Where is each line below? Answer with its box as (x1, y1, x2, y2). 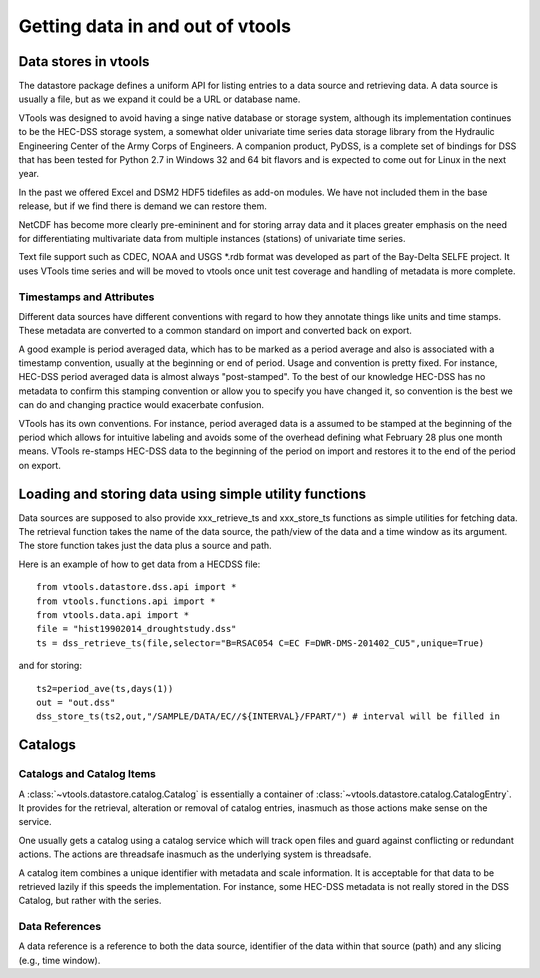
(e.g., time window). (18, 954, 101, 966)
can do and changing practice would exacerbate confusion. (18, 399, 265, 411)
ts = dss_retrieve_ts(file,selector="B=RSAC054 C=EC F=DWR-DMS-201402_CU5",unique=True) (36, 637, 485, 649)
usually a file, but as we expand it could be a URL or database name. (18, 93, 301, 105)
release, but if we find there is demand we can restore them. (18, 200, 267, 212)
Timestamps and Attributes (18, 290, 155, 304)
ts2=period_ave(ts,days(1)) (36, 683, 174, 694)
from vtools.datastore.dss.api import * (36, 581, 237, 593)
